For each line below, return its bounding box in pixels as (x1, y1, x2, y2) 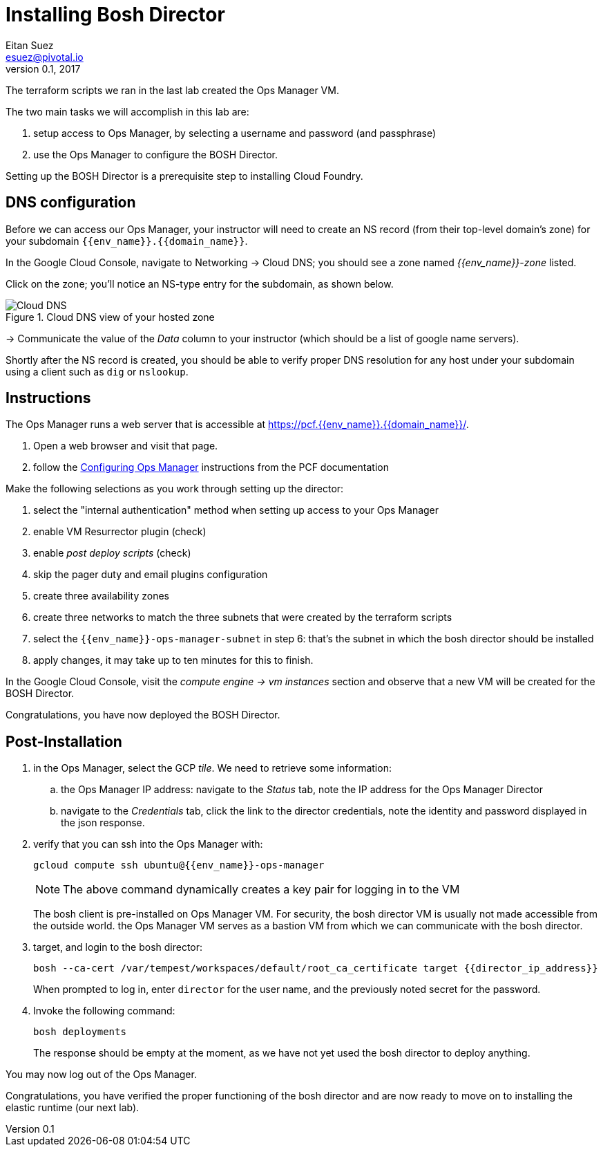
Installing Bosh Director (6, 3, 225, 26)
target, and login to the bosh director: (33, 941, 203, 954)
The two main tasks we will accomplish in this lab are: (6, 105, 249, 118)
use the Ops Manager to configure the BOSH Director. (33, 148, 278, 160)
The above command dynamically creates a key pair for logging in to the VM (63, 882, 460, 897)
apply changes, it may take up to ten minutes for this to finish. (33, 654, 314, 667)
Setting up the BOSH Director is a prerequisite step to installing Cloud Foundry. (6, 169, 363, 182)
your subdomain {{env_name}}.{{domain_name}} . (6, 234, 248, 247)
